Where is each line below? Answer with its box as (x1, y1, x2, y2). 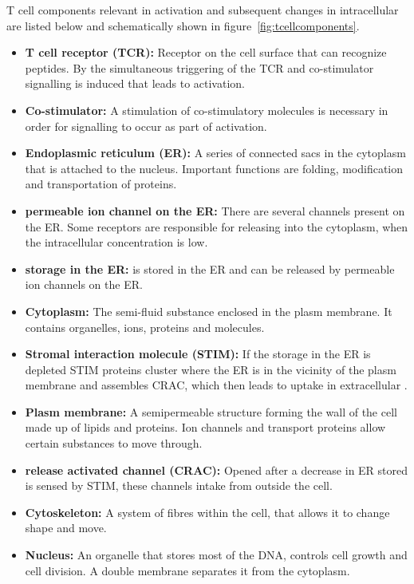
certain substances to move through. (25, 435, 203, 452)
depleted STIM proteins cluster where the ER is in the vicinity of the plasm (25, 361, 396, 377)
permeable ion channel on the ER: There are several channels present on (25, 202, 405, 219)
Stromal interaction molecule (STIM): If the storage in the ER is (25, 345, 371, 362)
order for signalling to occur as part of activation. (25, 117, 267, 134)
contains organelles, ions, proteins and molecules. (25, 318, 265, 335)
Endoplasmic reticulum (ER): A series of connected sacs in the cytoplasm (25, 144, 406, 161)
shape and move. (25, 519, 107, 536)
